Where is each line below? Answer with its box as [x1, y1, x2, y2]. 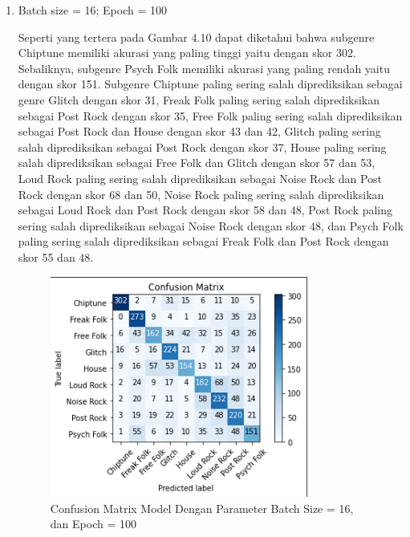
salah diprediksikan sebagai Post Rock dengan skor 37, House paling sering [18, 138, 387, 155]
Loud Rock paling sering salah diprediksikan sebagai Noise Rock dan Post [18, 169, 383, 186]
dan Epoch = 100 [50, 515, 136, 532]
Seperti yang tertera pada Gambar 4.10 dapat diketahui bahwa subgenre [18, 28, 375, 45]
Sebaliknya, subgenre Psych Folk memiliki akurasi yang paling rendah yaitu [18, 59, 390, 76]
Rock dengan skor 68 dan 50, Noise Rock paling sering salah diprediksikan [18, 185, 384, 202]
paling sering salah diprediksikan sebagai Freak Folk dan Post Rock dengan [18, 233, 389, 250]
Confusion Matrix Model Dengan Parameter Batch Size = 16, [50, 499, 354, 516]
